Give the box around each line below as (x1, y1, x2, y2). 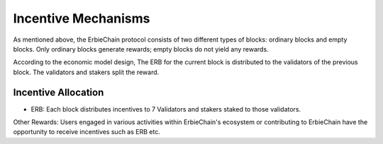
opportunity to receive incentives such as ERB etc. (13, 128, 161, 136)
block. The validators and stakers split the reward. (13, 68, 160, 76)
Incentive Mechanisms (13, 11, 150, 26)
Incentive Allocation (13, 86, 104, 98)
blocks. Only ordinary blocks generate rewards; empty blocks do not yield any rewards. (13, 44, 269, 53)
